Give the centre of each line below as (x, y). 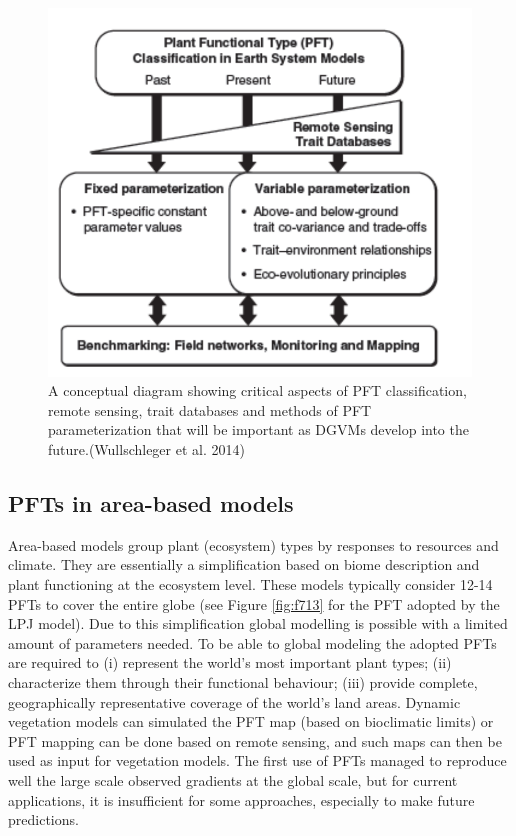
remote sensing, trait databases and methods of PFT (210, 409)
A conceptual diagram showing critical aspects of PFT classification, (257, 390)
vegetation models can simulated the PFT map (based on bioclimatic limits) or (251, 721)
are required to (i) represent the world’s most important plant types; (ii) (230, 662)
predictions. (43, 819)
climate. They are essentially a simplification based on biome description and (244, 564)
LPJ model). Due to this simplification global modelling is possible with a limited (258, 623)
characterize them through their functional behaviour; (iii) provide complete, (243, 682)
